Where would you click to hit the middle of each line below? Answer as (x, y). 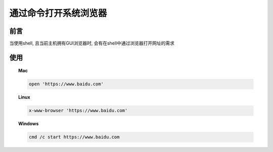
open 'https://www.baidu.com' (66, 84)
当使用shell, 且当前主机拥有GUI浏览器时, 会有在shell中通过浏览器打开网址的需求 (92, 43)
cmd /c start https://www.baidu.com (74, 137)
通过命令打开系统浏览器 (58, 13)
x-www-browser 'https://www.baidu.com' (78, 111)
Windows (29, 124)
